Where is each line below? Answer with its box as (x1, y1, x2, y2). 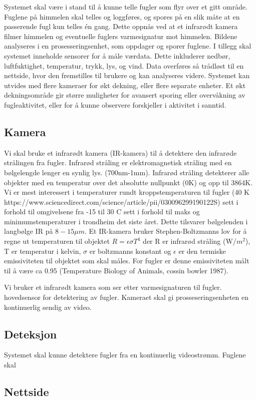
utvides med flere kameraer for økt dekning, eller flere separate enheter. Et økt (4, 80, 246, 90)
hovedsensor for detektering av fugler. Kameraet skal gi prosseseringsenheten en (4, 292, 249, 302)
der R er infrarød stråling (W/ (143, 236, 236, 246)
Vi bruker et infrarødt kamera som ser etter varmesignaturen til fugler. (4, 282, 222, 292)
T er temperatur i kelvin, (4, 245, 81, 256)
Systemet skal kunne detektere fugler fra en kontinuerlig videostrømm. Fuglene (4, 349, 246, 360)
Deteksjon (4, 326, 57, 341)
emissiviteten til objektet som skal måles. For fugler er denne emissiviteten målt (4, 255, 249, 266)
